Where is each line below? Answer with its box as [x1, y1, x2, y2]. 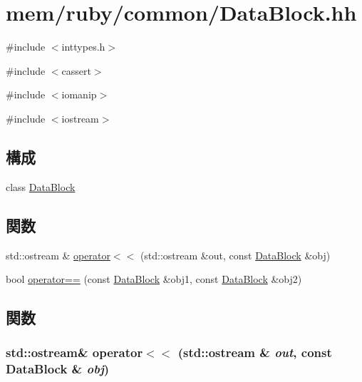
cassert [61, 63, 91, 78]
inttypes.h [61, 39, 105, 54]
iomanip [61, 87, 97, 102]
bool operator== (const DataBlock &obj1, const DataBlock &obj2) [6, 272, 302, 286]
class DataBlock [6, 179, 76, 194]
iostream [61, 110, 99, 125]
